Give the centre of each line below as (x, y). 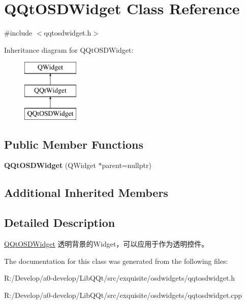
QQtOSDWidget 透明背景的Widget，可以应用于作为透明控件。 (106, 244)
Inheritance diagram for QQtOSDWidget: (69, 49)
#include (18, 33)
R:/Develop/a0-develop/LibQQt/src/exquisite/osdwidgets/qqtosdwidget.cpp (123, 295)
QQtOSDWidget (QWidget (50, 165)
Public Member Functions (74, 144)
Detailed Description (60, 223)
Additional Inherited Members (86, 193)
